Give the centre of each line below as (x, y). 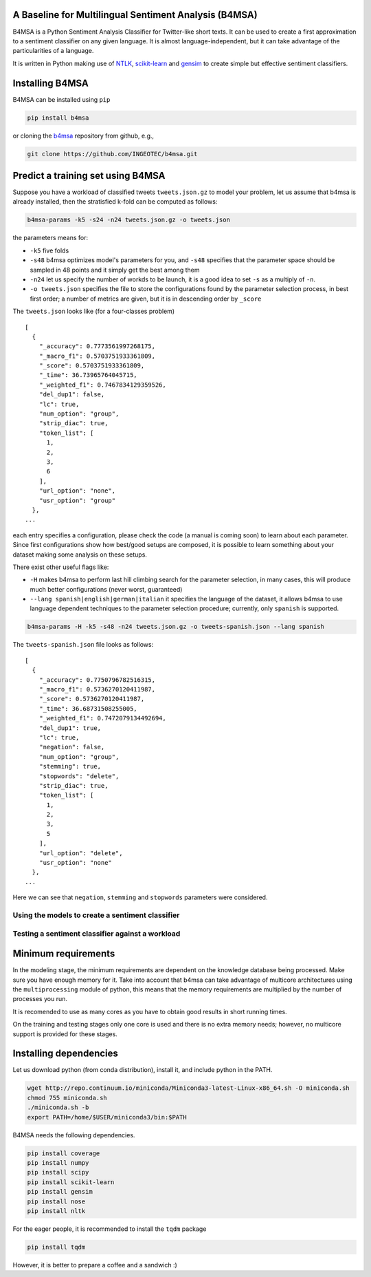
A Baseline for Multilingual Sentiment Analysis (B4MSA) (135, 15)
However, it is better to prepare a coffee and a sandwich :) (95, 1265)
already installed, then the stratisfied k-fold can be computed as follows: (115, 202)
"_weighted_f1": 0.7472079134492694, (102, 718)
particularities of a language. (53, 51)
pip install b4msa (58, 118)
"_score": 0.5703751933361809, (92, 366)
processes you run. (40, 999)
